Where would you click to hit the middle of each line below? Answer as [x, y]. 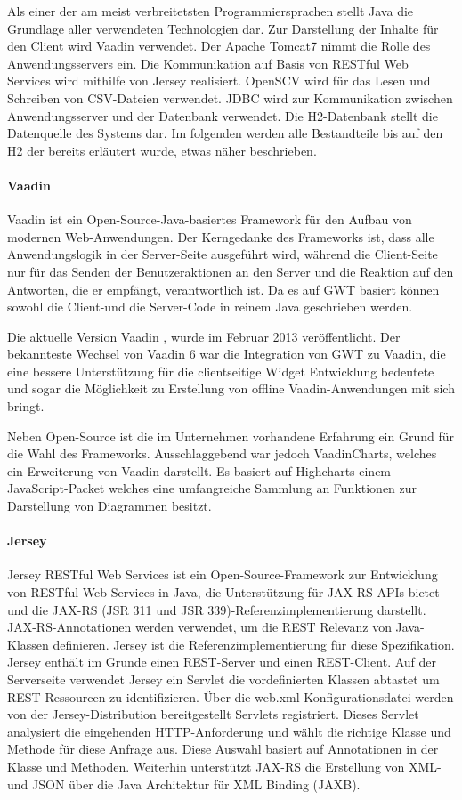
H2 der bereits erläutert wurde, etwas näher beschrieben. [162, 150]
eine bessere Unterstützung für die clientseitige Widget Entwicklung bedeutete [221, 371]
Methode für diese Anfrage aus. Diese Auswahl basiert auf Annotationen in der [223, 749]
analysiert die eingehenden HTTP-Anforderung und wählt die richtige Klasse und [229, 731]
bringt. [26, 406]
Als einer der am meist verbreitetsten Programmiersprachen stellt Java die [211, 11]
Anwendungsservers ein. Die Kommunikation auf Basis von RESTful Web [208, 63]
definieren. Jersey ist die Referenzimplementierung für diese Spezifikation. [254, 644]
